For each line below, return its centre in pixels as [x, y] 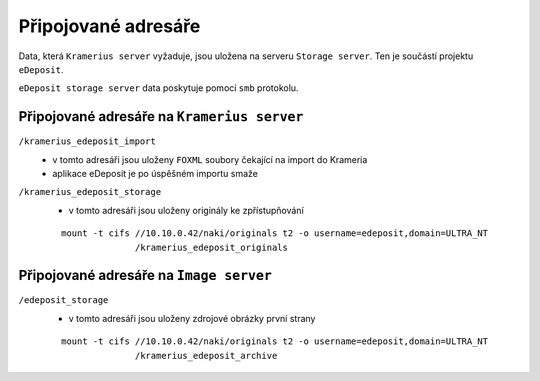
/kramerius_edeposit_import [87, 141]
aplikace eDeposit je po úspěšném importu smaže [155, 174]
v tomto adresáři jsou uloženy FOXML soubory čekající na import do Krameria [210, 159]
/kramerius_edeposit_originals [212, 247]
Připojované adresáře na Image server [145, 275]
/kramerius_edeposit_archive [206, 355]
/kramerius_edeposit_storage [90, 192]
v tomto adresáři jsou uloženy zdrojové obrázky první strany [192, 318]
